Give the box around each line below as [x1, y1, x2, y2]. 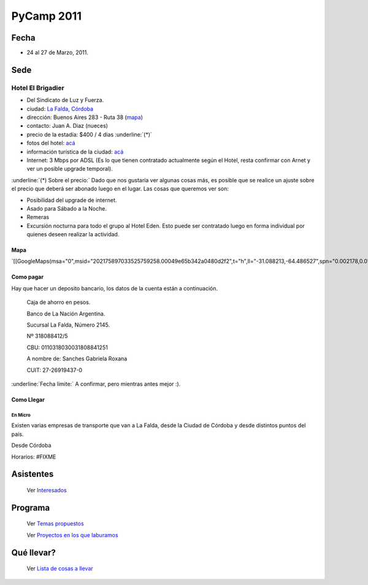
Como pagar [11, 273, 44, 281]
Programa [11, 502, 50, 513]
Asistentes [11, 469, 54, 479]
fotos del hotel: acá [26, 139, 75, 147]
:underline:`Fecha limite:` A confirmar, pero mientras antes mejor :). [11, 380, 181, 387]
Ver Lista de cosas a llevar [26, 565, 93, 572]
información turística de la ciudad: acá [26, 148, 124, 155]
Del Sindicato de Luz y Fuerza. [26, 96, 104, 104]
